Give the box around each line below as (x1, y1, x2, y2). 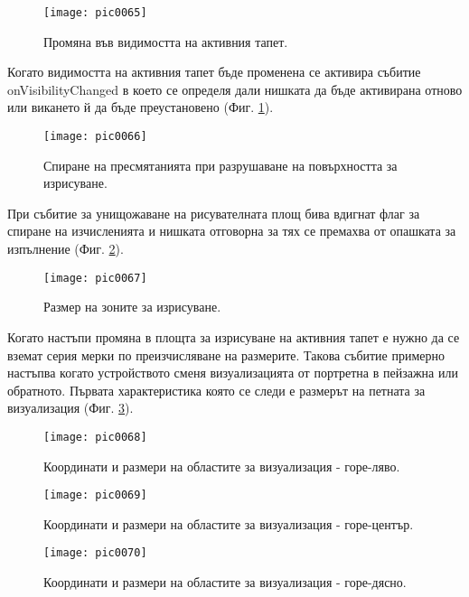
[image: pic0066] (43, 130, 147, 144)
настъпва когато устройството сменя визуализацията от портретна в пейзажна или (7, 363, 458, 382)
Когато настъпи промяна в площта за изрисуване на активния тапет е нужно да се (7, 327, 460, 346)
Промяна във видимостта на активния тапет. (43, 32, 288, 51)
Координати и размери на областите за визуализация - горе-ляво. (43, 456, 400, 475)
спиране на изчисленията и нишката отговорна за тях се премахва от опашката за (7, 221, 456, 240)
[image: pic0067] (43, 271, 147, 285)
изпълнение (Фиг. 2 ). (7, 239, 124, 258)
